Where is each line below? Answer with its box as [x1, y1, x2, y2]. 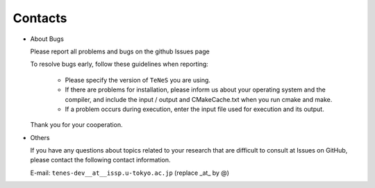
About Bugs [30, 35, 64, 43]
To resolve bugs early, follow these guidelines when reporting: [30, 60, 208, 69]
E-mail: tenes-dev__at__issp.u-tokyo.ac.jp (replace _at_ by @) [30, 169, 229, 177]
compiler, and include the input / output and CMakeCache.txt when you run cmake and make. [65, 95, 333, 103]
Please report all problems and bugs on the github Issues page [30, 47, 210, 55]
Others [30, 133, 50, 142]
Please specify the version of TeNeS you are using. [65, 76, 211, 84]
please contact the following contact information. [30, 156, 171, 164]
